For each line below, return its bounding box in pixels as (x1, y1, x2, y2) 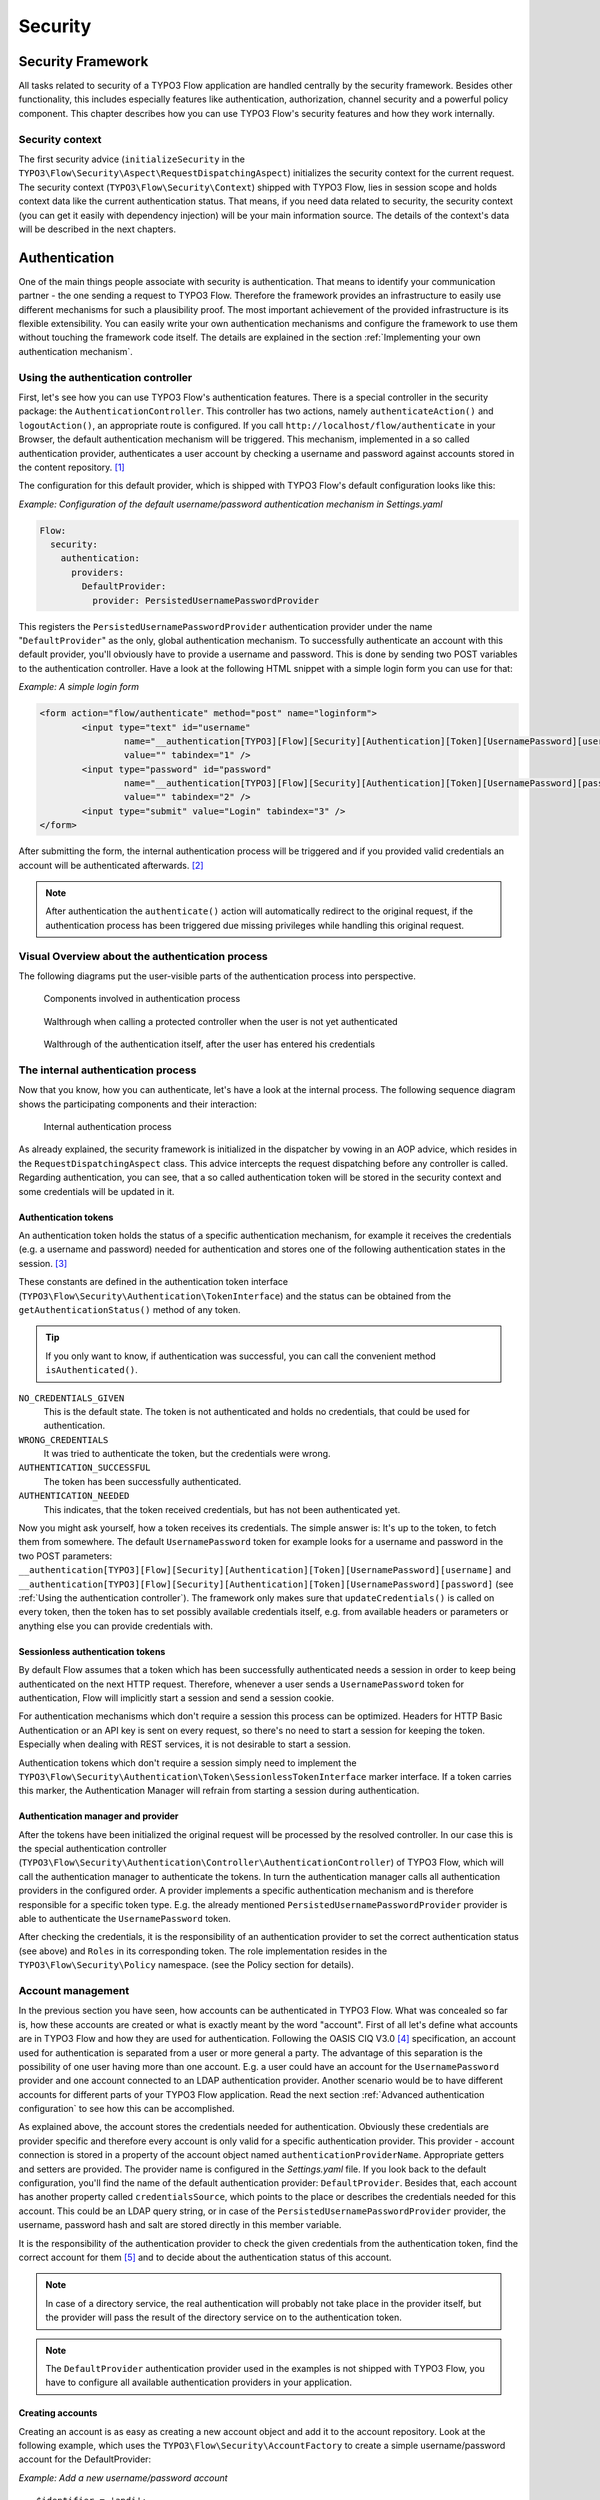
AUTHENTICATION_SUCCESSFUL (18, 1462, 151, 1474)
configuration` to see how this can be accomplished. (18, 2103, 235, 2115)
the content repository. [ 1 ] (18, 461, 125, 473)
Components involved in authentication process (43, 993, 241, 1005)
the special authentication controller (18, 1843, 167, 1855)
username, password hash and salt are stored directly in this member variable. (18, 2219, 342, 2231)
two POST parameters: (18, 1550, 113, 1562)
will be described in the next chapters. (18, 223, 177, 235)
